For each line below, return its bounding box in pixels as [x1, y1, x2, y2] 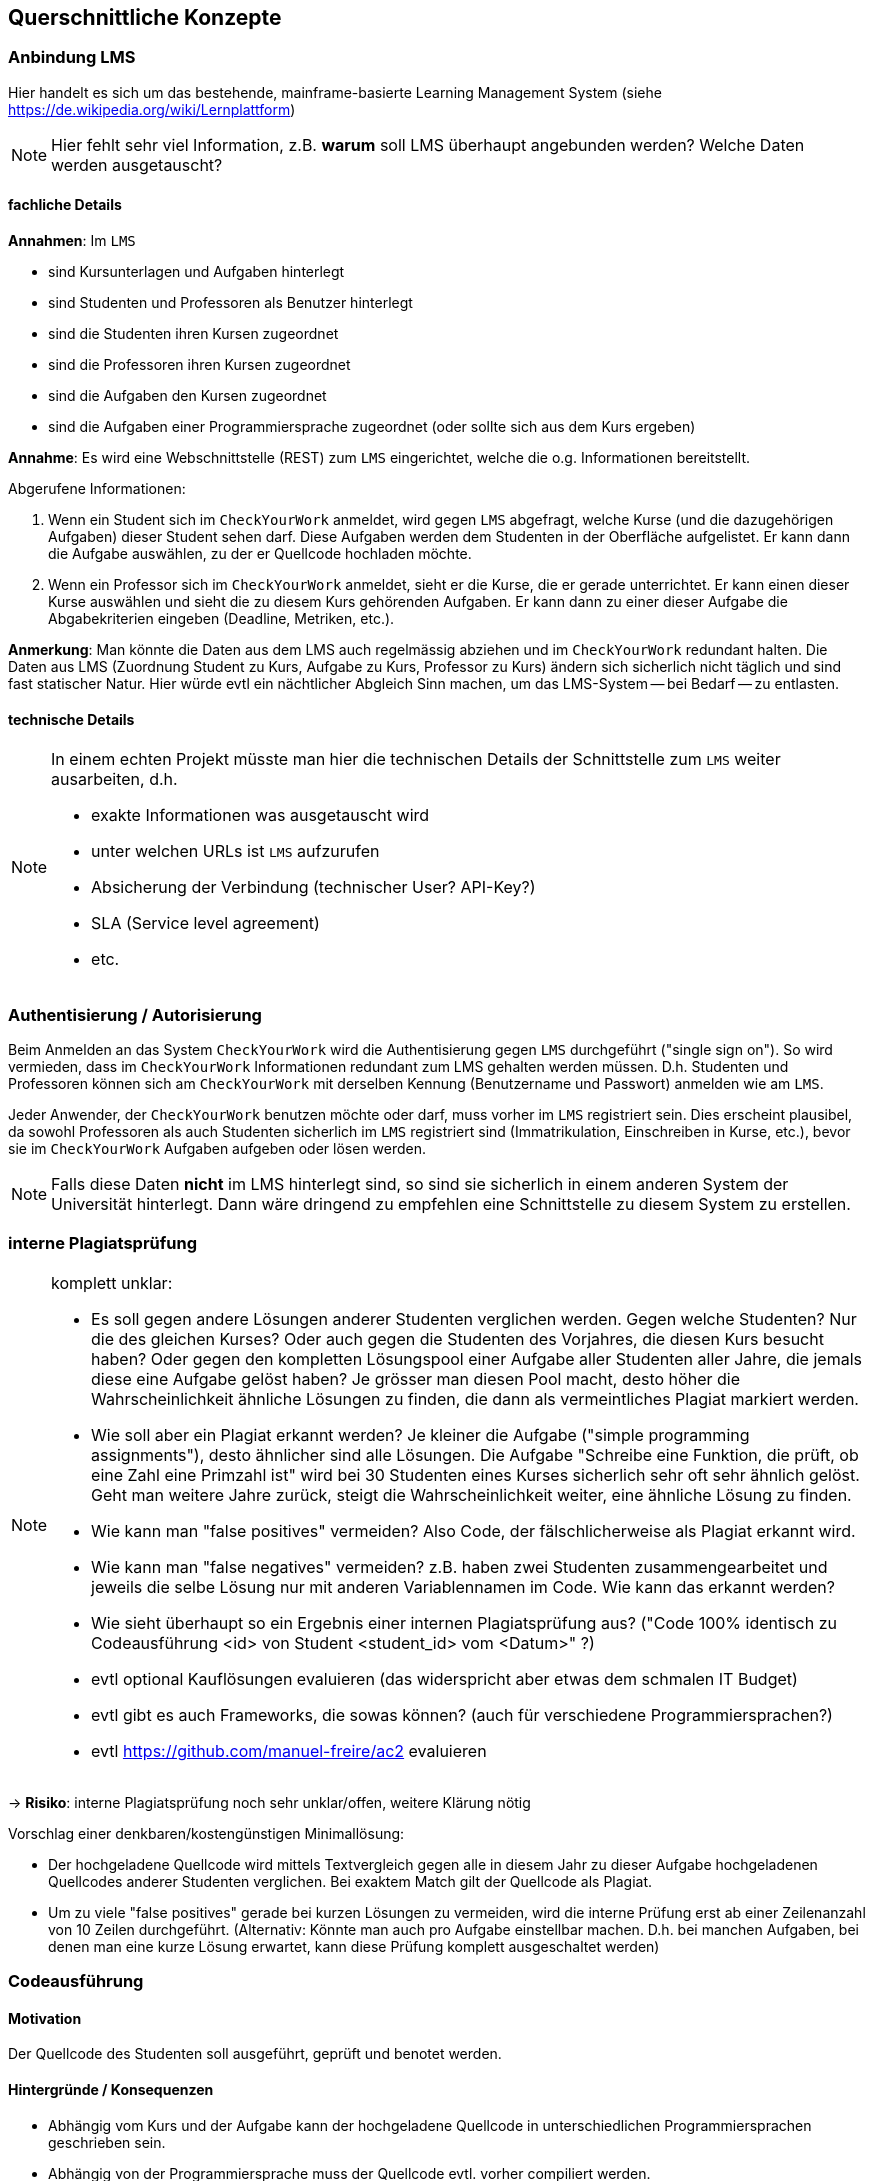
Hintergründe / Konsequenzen [8, 2080, 214, 2098]
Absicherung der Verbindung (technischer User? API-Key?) [91, 877, 536, 898]
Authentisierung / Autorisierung [8, 1004, 262, 1025]
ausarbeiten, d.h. [51, 769, 178, 790]
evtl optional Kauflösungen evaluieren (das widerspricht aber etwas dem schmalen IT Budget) [91, 1668, 798, 1689]
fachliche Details [8, 196, 122, 214]
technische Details [8, 710, 135, 728]
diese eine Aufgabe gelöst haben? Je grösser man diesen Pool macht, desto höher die [91, 1368, 740, 1389]
